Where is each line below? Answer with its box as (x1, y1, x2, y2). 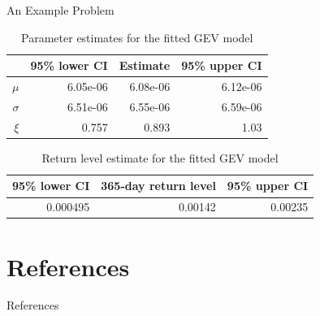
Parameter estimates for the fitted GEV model (21, 28, 253, 45)
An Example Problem (6, 2, 115, 18)
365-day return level (101, 177, 216, 194)
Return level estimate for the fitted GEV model (41, 149, 279, 166)
